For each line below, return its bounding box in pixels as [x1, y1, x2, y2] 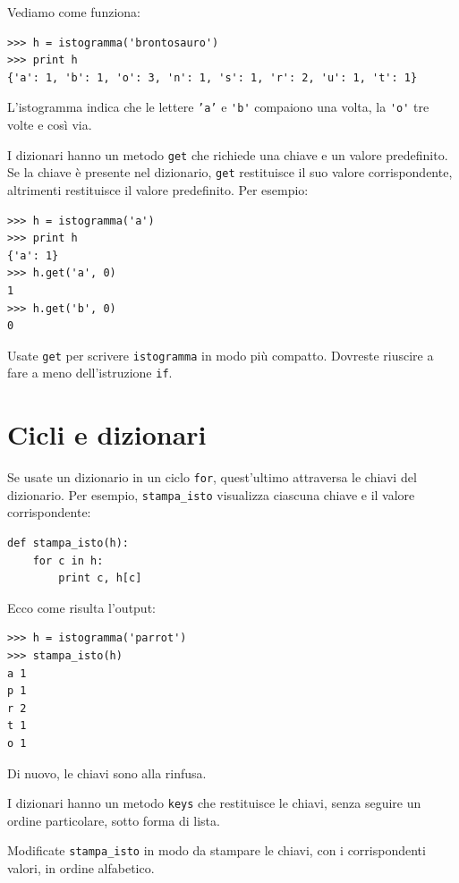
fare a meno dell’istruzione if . [7, 363, 173, 382]
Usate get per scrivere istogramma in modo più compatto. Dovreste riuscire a [7, 345, 434, 364]
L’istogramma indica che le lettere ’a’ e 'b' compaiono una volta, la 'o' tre [7, 98, 429, 116]
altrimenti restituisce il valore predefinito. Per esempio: [7, 180, 309, 199]
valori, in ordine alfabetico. [7, 859, 155, 878]
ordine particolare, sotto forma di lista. [7, 811, 220, 829]
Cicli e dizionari [7, 416, 207, 453]
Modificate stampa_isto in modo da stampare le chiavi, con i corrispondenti [7, 841, 426, 860]
